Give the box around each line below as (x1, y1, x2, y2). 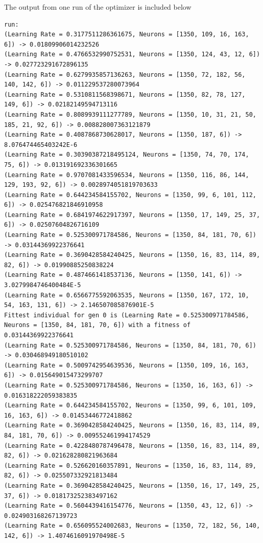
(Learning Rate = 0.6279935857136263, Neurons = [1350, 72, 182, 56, (4, 71, 246, 78)
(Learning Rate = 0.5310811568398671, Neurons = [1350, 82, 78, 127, (4, 91, 246, 98)
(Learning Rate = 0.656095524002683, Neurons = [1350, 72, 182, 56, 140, (4, 522, 260, 530)
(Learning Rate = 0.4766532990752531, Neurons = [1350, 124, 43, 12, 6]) (4, 51, 260, 58)
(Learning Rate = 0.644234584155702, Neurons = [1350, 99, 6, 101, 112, (4, 191, 256, 199)
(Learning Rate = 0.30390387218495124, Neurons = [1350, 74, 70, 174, (4, 151, 249, 159)
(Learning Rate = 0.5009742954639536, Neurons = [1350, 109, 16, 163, (4, 361, 249, 369)
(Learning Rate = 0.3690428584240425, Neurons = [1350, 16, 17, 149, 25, (4, 482, 260, 489)
